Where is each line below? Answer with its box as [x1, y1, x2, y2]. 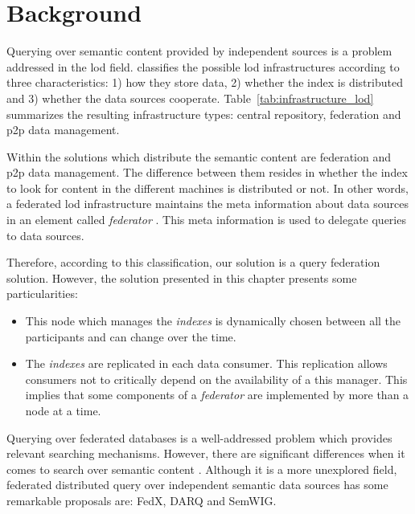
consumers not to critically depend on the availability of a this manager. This [25, 370, 408, 387]
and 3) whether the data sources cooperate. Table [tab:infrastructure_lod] [6, 89, 374, 106]
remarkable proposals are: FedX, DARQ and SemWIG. [6, 492, 277, 508]
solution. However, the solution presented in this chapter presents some [6, 269, 357, 286]
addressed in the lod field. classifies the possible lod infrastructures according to [6, 58, 400, 75]
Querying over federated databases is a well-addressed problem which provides [6, 429, 392, 446]
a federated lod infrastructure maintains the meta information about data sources [6, 195, 409, 212]
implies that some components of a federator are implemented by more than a [25, 386, 409, 403]
